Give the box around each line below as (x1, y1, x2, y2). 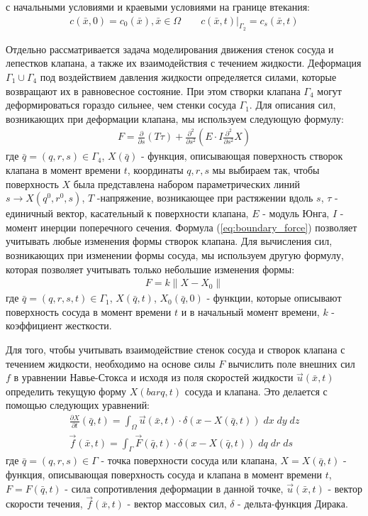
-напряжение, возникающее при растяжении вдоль (96, 190, 313, 205)
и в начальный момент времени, (181, 304, 320, 319)
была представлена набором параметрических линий (73, 176, 301, 191)
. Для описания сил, (249, 97, 336, 112)
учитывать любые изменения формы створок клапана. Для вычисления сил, (6, 234, 333, 248)
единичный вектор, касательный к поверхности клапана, (6, 206, 249, 221)
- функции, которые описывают (206, 290, 342, 305)
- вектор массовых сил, (127, 496, 227, 511)
